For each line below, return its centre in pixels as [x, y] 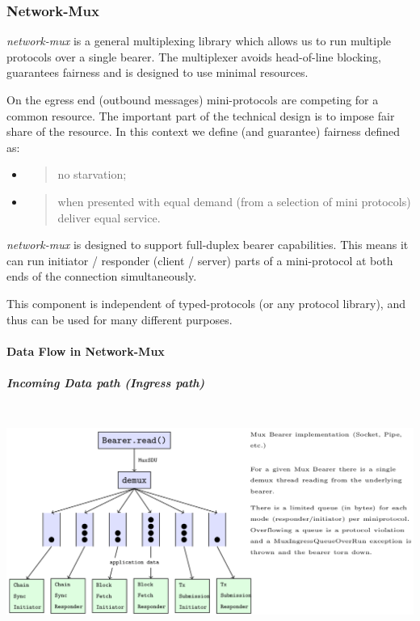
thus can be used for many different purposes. [120, 319]
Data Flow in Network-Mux [86, 351]
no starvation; [92, 174]
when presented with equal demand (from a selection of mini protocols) [234, 201]
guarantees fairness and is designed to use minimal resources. [157, 72]
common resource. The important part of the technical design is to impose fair [201, 115]
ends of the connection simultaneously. [102, 276]
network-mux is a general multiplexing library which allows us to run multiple [199, 41]
